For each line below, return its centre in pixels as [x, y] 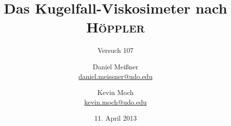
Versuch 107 [115, 50]
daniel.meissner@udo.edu [115, 76]
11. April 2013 [115, 118]
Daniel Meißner [115, 66]
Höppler [115, 27]
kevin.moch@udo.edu [115, 102]
